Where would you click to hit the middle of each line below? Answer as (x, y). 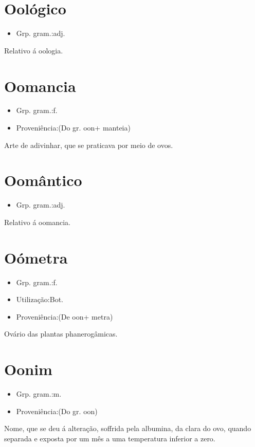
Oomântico (43, 180)
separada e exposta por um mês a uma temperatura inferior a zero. (110, 438)
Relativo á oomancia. (37, 222)
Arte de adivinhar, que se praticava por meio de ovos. (89, 145)
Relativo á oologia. (34, 50)
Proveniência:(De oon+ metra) (65, 316)
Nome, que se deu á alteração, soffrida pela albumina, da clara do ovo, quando (128, 428)
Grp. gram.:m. (39, 394)
